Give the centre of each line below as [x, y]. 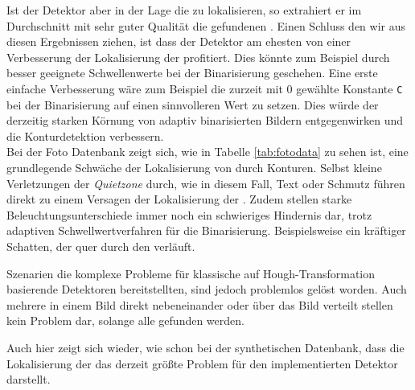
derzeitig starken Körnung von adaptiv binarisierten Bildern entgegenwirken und [205, 120]
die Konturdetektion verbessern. [85, 135]
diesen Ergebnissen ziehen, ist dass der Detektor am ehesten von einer [179, 41]
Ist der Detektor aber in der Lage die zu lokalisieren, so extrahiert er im [184, 10]
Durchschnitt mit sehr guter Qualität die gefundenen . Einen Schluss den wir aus [206, 25]
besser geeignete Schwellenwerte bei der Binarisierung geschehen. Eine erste [192, 73]
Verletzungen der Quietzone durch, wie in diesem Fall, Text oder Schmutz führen [206, 183]
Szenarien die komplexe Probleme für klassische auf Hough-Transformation [191, 273]
